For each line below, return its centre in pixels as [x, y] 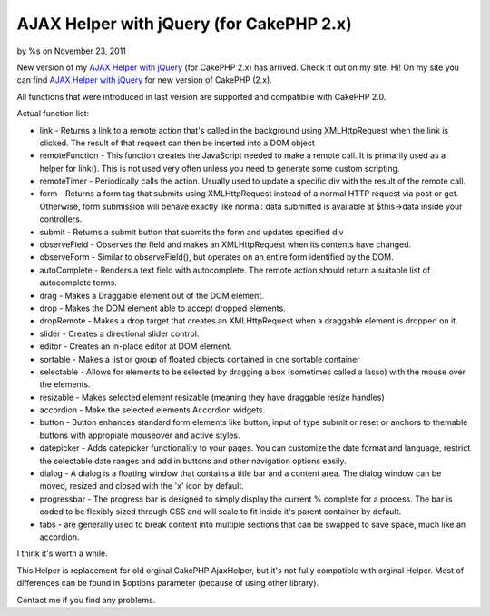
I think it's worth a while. [62, 553]
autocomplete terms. [78, 283]
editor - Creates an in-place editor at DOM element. [136, 346]
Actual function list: [53, 114]
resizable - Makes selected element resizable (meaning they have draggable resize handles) [212, 397]
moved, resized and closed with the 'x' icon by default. [142, 486]
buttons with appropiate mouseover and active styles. [140, 435]
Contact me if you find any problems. [86, 600]
